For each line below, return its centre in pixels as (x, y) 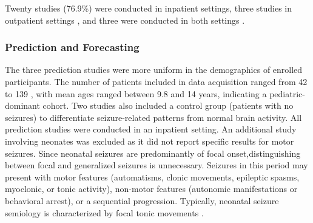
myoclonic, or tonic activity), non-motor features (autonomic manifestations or (151, 189)
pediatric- (287, 93)
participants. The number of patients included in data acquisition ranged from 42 (156, 81)
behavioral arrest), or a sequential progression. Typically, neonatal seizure (142, 200)
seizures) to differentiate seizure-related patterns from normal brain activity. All (153, 117)
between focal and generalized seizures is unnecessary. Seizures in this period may (156, 165)
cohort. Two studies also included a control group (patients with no (168, 105)
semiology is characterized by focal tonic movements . (104, 212)
